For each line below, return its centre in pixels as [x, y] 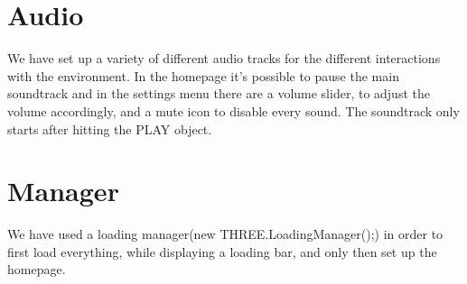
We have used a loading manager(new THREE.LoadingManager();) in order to [225, 234]
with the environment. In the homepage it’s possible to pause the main [203, 75]
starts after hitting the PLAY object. [110, 128]
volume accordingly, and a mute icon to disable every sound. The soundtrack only [233, 110]
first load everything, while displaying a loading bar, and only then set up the [222, 251]
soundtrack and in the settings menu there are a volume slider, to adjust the [219, 93]
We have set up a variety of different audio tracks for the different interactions [224, 58]
